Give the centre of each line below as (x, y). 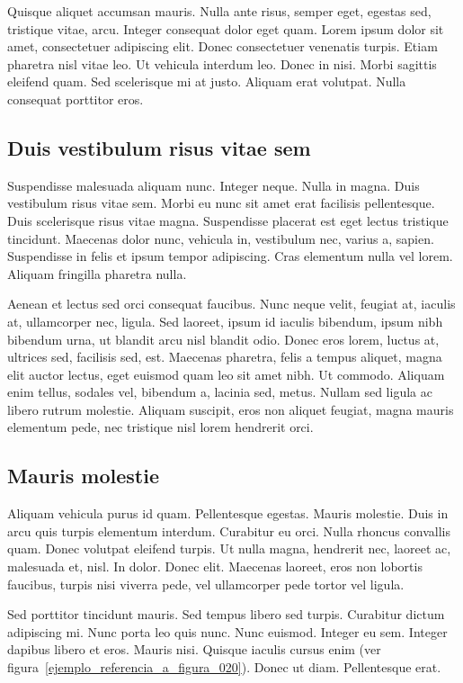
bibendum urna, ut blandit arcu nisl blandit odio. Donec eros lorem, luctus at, (223, 339)
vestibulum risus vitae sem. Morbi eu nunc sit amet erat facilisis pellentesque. (221, 203)
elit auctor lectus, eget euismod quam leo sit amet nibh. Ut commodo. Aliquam (226, 374)
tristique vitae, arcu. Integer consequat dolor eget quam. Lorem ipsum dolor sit (226, 28)
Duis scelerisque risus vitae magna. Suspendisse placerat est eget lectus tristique (228, 220)
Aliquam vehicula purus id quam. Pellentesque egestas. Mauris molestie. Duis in (228, 513)
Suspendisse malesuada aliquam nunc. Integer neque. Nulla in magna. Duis (214, 185)
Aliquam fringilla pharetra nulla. (97, 273)
